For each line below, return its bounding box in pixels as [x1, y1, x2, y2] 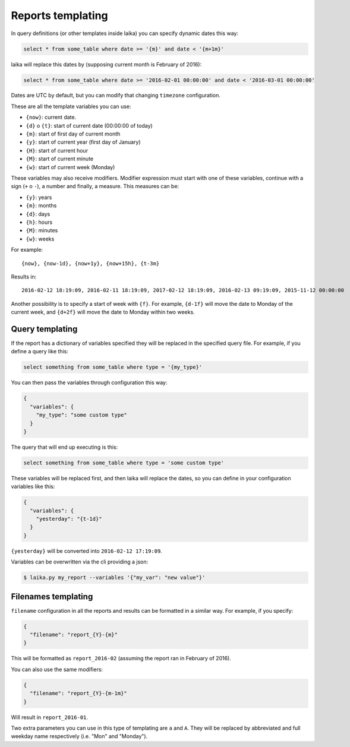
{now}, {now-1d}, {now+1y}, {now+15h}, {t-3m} [21, 260, 160, 267]
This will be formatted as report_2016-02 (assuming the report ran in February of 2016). [11, 655, 231, 662]
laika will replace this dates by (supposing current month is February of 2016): [11, 61, 202, 68]
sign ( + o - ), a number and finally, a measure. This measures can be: [11, 183, 179, 190]
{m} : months [26, 202, 57, 209]
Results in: [11, 273, 37, 280]
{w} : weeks [26, 235, 55, 242]
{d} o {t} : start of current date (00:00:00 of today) [26, 122, 153, 129]
